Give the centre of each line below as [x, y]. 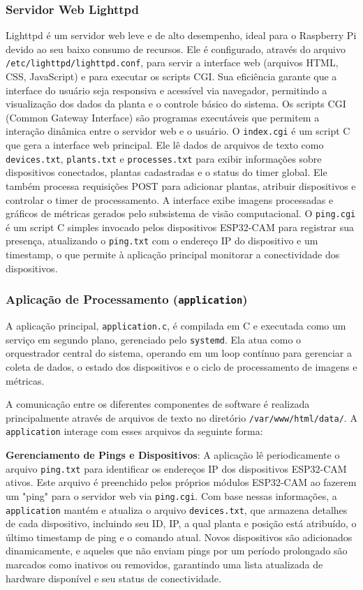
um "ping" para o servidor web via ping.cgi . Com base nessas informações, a [171, 495]
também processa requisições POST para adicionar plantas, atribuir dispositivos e [181, 185]
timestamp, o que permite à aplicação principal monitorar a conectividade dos [173, 255]
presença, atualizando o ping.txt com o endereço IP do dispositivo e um [162, 241]
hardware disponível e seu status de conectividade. [113, 578]
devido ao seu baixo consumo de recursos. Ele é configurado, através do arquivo [176, 49]
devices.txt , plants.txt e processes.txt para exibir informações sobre [164, 158]
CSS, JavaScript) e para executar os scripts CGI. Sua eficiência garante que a [171, 76]
